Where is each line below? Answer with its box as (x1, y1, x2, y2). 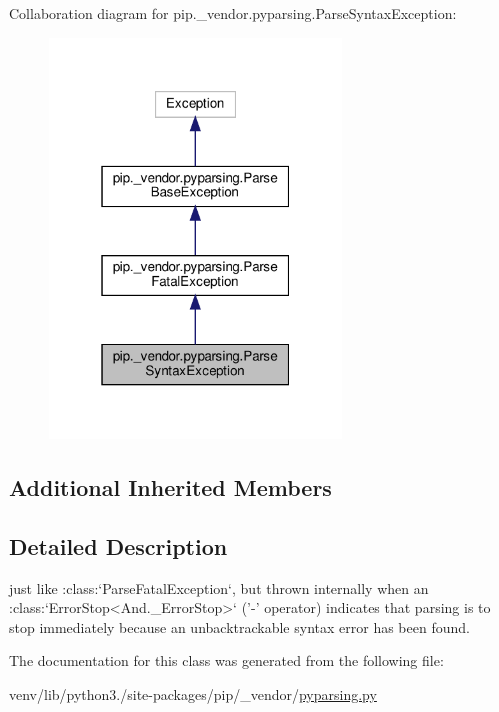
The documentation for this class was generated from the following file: (9, 650, 444, 671)
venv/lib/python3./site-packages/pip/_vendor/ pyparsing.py (9, 683, 377, 704)
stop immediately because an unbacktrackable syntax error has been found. (9, 616, 470, 637)
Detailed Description (9, 530, 228, 561)
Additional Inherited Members (9, 471, 332, 502)
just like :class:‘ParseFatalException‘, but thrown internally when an (9, 577, 429, 598)
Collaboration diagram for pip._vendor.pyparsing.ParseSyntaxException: (9, 3, 457, 23)
